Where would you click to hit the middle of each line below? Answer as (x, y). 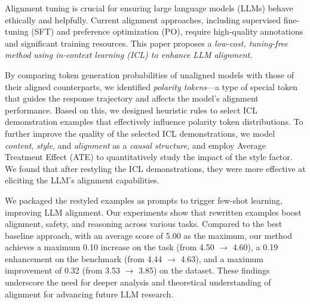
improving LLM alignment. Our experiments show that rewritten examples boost (153, 212)
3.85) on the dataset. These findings (204, 270)
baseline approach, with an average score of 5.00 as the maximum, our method (149, 235)
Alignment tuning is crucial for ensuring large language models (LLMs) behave (149, 8)
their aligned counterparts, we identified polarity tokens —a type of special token (151, 86)
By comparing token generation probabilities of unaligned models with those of (149, 74)
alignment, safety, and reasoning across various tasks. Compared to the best (144, 224)
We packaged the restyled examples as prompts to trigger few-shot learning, (144, 200)
